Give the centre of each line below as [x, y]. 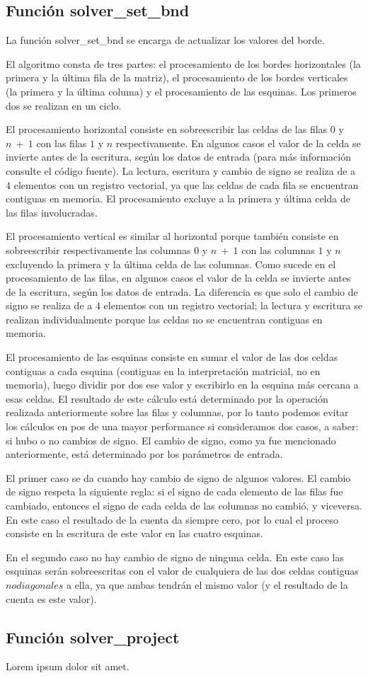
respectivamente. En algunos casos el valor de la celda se [238, 143]
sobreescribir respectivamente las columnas [98, 249]
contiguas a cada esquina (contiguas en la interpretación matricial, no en [163, 370]
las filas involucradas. [52, 212]
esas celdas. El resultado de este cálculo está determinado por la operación [167, 398]
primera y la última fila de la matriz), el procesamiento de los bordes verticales [177, 77]
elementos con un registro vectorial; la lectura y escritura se [233, 305]
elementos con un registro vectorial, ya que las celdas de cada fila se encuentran [186, 184]
